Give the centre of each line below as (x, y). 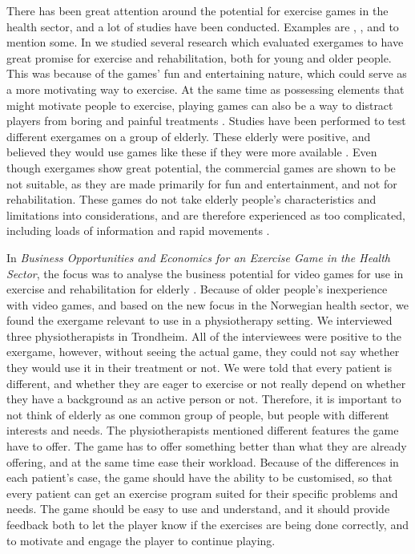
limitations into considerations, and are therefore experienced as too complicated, (206, 214)
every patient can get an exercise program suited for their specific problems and (202, 493)
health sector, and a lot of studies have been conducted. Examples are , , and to (203, 26)
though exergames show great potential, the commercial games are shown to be (201, 167)
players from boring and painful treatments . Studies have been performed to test (206, 121)
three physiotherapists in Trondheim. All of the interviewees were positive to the (204, 336)
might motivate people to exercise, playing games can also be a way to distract (200, 105)
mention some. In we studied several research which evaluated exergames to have (205, 42)
